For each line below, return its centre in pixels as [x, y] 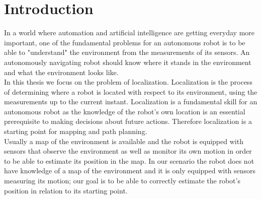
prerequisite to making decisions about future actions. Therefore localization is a [128, 121]
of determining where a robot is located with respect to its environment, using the [131, 91]
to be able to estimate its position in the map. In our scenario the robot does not [129, 160]
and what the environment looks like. [61, 72]
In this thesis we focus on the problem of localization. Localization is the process [128, 82]
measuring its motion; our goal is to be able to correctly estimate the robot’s [122, 181]
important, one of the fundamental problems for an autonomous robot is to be [125, 42]
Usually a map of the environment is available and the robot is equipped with [124, 141]
